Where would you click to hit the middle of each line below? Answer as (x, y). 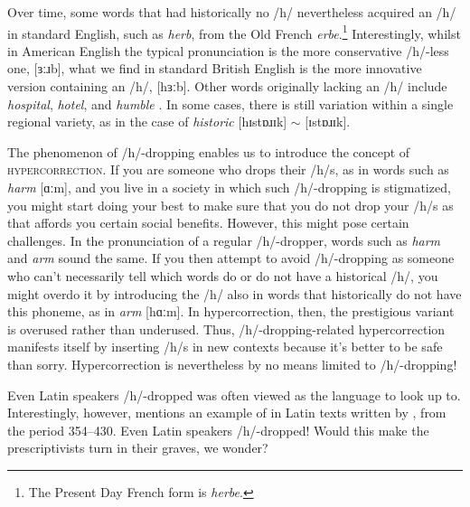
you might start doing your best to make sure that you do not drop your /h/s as (230, 205)
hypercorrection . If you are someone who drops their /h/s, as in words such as (228, 169)
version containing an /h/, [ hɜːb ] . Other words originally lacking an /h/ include (227, 86)
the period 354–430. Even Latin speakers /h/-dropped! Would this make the (218, 430)
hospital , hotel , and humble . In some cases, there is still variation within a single (230, 103)
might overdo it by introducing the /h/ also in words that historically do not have (235, 293)
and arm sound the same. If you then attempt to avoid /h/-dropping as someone (231, 258)
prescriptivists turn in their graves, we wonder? (138, 448)
